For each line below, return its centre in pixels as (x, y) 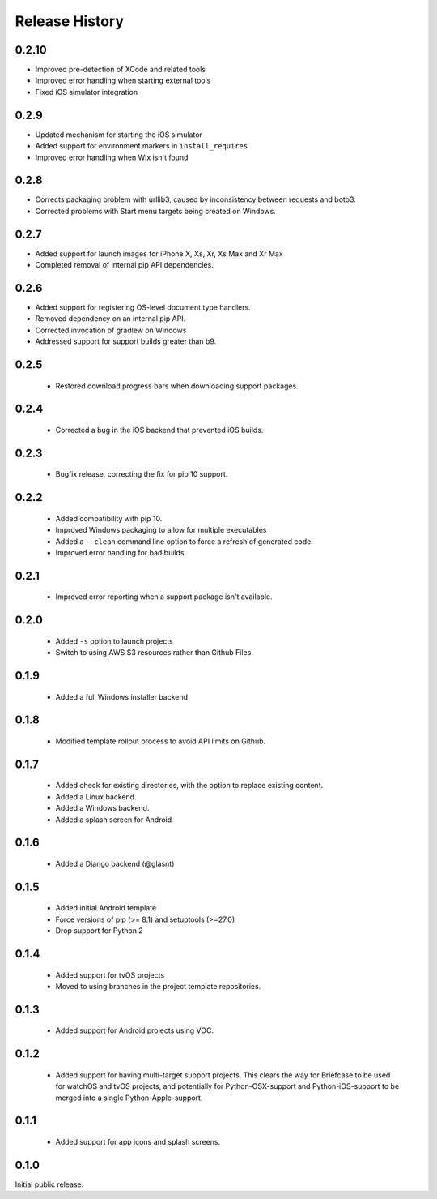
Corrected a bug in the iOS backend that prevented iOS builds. (159, 430)
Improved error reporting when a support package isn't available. (164, 597)
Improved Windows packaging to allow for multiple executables (161, 530)
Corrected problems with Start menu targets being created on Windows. (156, 211)
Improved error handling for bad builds (120, 552)
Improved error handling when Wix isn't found (112, 157)
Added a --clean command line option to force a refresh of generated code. (184, 541)
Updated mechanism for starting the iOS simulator (119, 135)
